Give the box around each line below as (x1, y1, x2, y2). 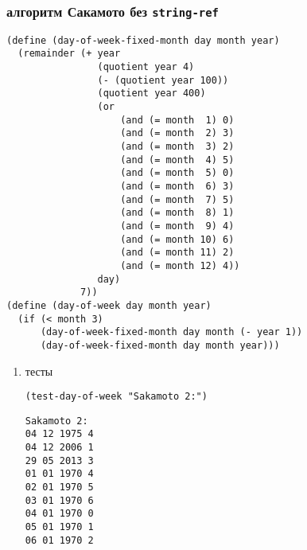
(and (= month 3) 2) (120, 141, 235, 153)
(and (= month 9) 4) (120, 220, 235, 232)
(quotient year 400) (97, 88, 206, 99)
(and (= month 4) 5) (120, 154, 235, 166)
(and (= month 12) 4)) (120, 259, 240, 271)
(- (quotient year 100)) (97, 74, 229, 86)
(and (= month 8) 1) (120, 207, 235, 219)
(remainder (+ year (17, 48, 121, 60)
